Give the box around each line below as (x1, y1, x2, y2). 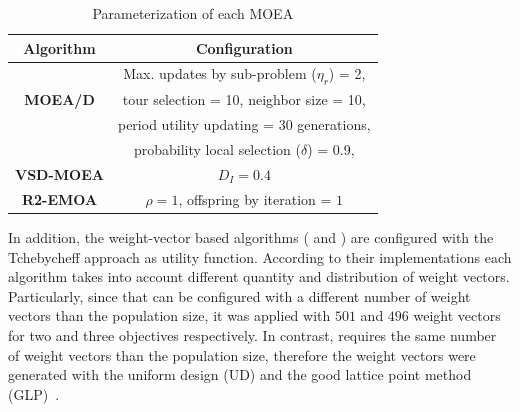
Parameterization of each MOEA (92, 3, 294, 23)
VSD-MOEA (15, 164, 104, 185)
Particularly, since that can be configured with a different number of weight (8, 285, 471, 306)
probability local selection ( (133, 139, 301, 160)
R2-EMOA (21, 188, 98, 209)
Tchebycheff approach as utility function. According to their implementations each (8, 246, 512, 267)
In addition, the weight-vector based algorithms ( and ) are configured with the (8, 226, 494, 247)
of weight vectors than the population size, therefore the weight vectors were (8, 344, 476, 365)
